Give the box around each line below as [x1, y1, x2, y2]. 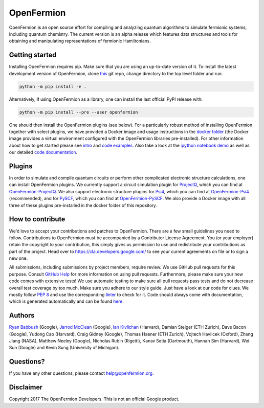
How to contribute [9, 215, 66, 224]
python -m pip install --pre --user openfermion [19, 109, 138, 115]
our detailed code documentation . [9, 149, 78, 155]
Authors [9, 311, 35, 320]
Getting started [9, 51, 57, 59]
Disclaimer [9, 383, 43, 391]
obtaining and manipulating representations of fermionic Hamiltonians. [9, 38, 151, 44]
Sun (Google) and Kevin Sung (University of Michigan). [9, 345, 120, 351]
